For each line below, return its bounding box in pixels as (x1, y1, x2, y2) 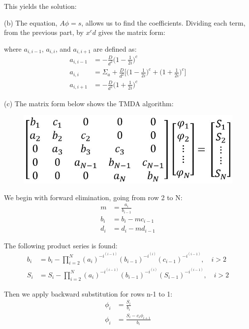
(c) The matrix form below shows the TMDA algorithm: (4, 98, 174, 108)
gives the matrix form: (98, 27, 165, 37)
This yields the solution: (4, 1, 77, 11)
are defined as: (93, 43, 137, 54)
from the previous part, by (4, 27, 84, 37)
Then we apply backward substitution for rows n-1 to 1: (4, 288, 173, 299)
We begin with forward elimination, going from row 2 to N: (4, 192, 183, 202)
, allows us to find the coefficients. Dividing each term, (81, 17, 246, 28)
